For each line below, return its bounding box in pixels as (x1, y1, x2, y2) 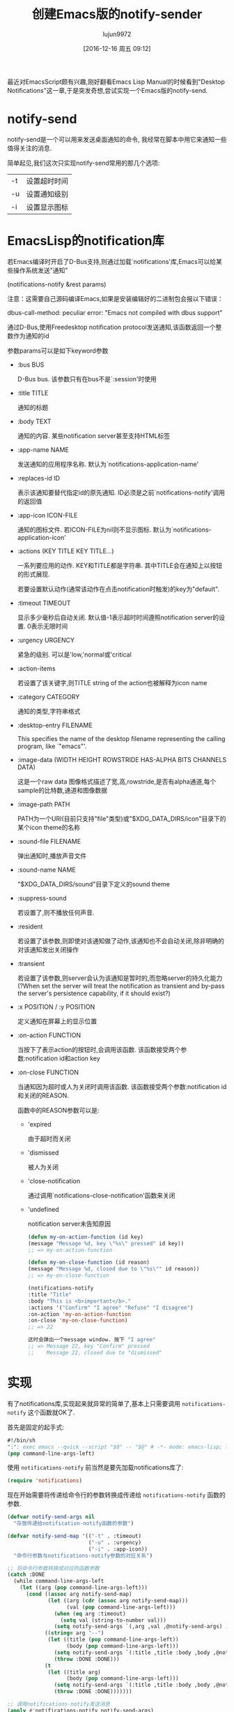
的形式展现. (17, 570, 50, 578)
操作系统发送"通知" (13, 266, 68, 275)
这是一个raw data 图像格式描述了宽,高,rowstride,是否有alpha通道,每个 (17, 777, 217, 786)
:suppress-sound (17, 893, 67, 902)
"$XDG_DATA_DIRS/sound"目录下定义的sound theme (17, 879, 171, 888)
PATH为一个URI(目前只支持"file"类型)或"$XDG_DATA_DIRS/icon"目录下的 (17, 814, 226, 823)
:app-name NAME (17, 445, 70, 454)
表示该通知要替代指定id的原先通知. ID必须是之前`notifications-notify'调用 (17, 488, 225, 497)
